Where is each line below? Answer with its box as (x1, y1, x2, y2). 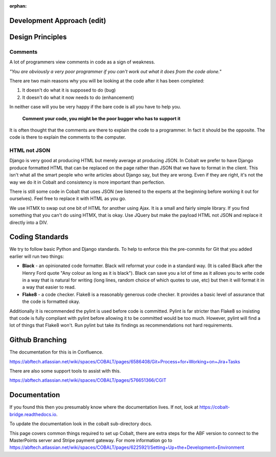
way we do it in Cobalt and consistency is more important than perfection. (9, 179, 166, 185)
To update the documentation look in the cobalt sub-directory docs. (9, 421, 152, 427)
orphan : (9, 3, 27, 9)
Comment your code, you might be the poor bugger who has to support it (22, 115, 181, 121)
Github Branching (9, 336, 67, 344)
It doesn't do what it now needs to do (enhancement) (22, 94, 134, 100)
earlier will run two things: (9, 253, 64, 259)
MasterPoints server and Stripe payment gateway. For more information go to (9, 437, 172, 443)
